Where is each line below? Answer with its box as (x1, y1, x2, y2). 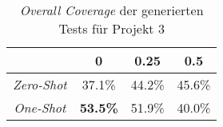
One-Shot (14, 98, 66, 117)
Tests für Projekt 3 (58, 19, 165, 38)
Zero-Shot (13, 75, 67, 93)
